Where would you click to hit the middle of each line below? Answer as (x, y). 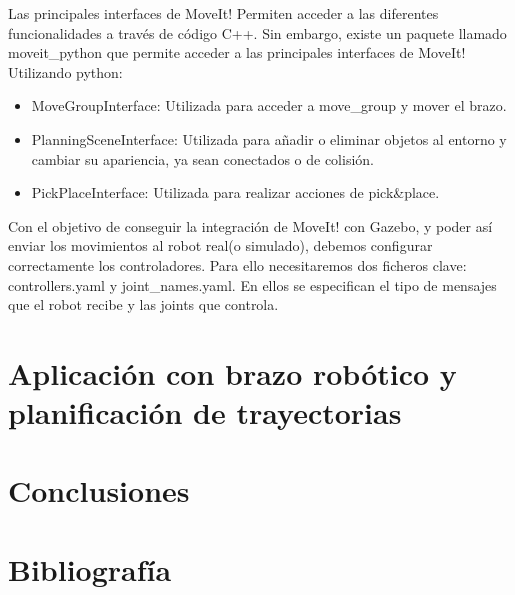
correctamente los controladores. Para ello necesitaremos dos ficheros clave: (237, 264)
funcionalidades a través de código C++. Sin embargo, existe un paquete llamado (257, 32)
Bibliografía (90, 568)
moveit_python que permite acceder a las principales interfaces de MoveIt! (237, 52)
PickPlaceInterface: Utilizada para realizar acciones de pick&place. (235, 192)
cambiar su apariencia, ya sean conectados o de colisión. (202, 158)
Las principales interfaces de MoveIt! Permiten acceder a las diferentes (223, 13)
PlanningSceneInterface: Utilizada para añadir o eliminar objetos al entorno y (269, 138)
